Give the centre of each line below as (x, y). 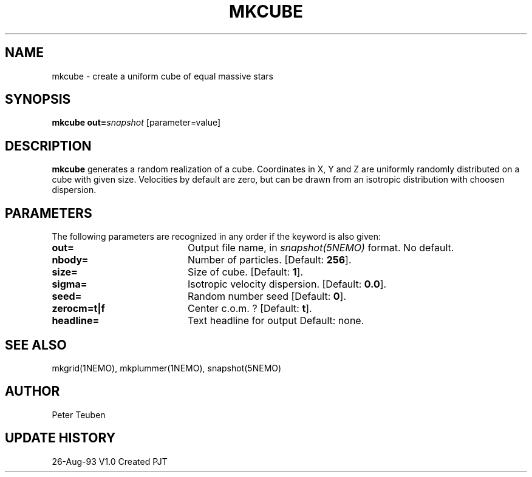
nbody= (70, 260)
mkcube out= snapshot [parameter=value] (136, 123)
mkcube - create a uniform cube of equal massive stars (162, 76)
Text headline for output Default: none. (276, 321)
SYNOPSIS (38, 100)
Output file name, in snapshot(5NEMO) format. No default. (321, 248)
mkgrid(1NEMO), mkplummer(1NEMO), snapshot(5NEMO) (167, 368)
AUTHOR (32, 391)
